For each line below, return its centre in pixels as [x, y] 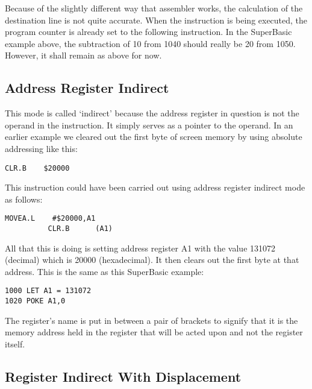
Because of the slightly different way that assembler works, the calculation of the [154, 8]
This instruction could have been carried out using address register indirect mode [155, 187]
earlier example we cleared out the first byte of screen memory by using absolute [154, 137]
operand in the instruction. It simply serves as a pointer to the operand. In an [149, 125]
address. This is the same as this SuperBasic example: [105, 271]
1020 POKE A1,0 [35, 301]
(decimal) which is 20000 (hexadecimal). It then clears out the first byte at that [152, 260]
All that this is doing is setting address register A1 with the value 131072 [140, 248]
